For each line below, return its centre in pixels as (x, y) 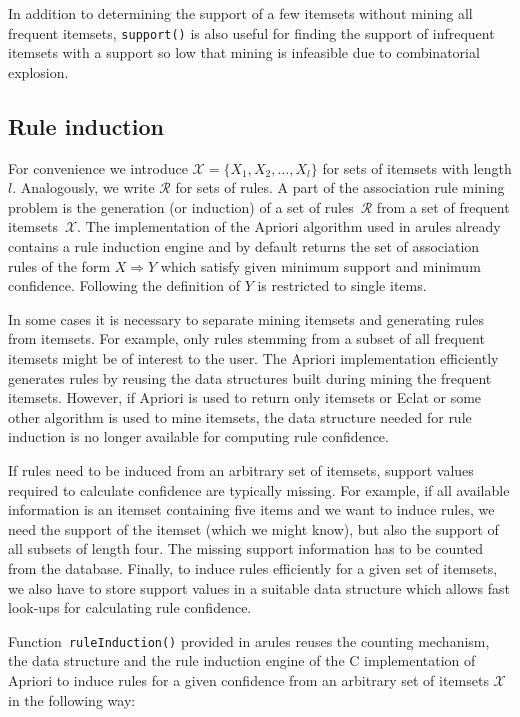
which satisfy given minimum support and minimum (320, 265)
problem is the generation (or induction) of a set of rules (181, 206)
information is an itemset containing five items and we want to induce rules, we (251, 509)
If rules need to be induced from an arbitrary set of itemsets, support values (241, 469)
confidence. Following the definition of (124, 285)
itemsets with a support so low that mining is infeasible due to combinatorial (244, 52)
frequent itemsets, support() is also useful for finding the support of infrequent (251, 32)
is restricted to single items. (342, 285)
